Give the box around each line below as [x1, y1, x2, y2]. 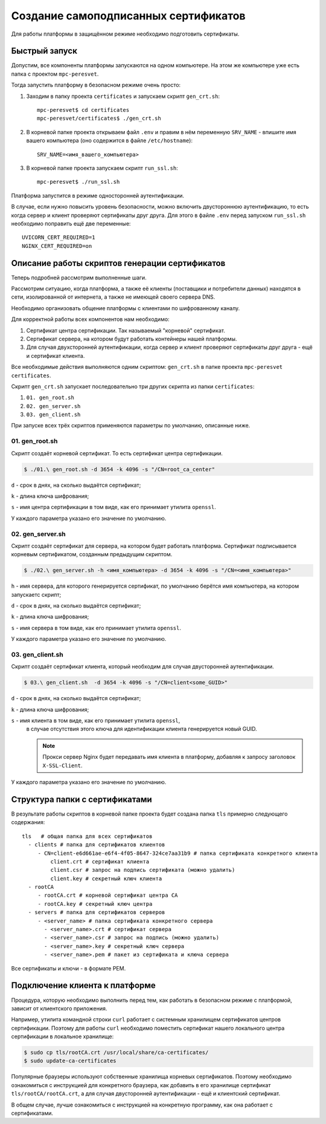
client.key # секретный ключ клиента [50, 875, 162, 882]
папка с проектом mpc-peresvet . [11, 70, 99, 77]
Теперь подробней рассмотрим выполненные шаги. [11, 274, 147, 281]
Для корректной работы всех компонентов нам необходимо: [11, 316, 170, 323]
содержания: [11, 819, 45, 826]
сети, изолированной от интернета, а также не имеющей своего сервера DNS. [11, 293, 216, 300]
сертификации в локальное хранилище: [11, 1033, 114, 1040]
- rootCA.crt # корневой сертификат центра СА [37, 892, 178, 899]
